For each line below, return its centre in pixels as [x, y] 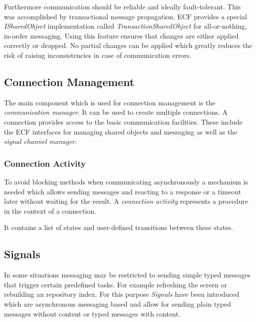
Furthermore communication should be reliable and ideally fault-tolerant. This [123, 6]
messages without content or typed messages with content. [92, 313]
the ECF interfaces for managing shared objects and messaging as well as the [121, 131]
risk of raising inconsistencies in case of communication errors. [98, 55]
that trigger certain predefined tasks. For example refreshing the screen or [116, 284]
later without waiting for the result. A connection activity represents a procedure [126, 201]
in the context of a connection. [50, 210]
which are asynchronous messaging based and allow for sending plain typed [118, 303]
